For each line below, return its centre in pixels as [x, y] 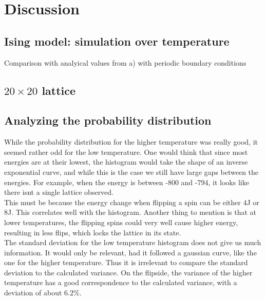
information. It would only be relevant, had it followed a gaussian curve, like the [130, 252]
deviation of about [33, 293]
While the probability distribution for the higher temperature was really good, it [131, 142]
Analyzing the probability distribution [108, 120]
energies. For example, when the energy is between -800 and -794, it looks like [127, 182]
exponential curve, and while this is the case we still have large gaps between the [131, 172]
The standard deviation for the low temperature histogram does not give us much [133, 242]
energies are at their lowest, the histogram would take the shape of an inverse [126, 162]
